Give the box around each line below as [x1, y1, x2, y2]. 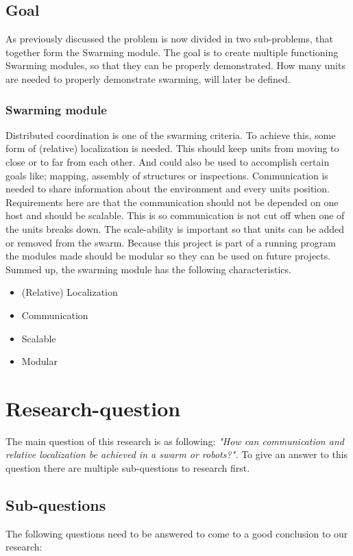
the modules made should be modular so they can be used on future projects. [5, 249, 331, 263]
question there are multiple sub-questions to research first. [5, 461, 250, 475]
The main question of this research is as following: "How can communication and [5, 433, 344, 448]
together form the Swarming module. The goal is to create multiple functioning [5, 45, 339, 59]
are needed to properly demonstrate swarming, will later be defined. [5, 71, 291, 86]
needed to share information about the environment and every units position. [5, 181, 330, 196]
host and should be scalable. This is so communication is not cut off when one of [5, 208, 345, 223]
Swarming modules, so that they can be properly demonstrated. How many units [5, 58, 345, 73]
